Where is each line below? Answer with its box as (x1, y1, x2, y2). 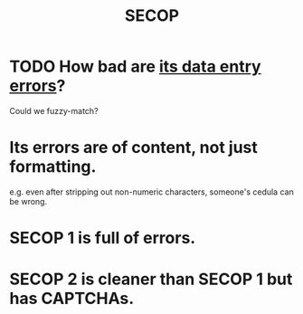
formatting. (9, 157, 97, 177)
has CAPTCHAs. (9, 289, 135, 309)
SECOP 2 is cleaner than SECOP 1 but (9, 269, 293, 290)
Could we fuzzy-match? (9, 105, 99, 116)
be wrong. (9, 195, 48, 206)
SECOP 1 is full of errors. (9, 228, 196, 249)
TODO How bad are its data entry (9, 56, 261, 77)
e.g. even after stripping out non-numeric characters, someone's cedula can (9, 186, 294, 197)
